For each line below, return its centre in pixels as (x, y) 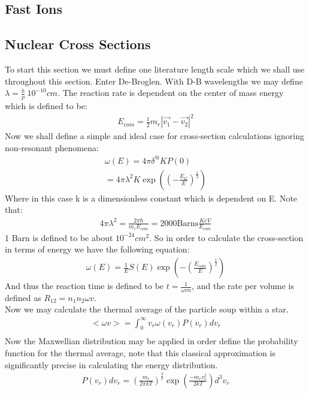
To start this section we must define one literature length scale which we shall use (155, 69)
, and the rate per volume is (243, 286)
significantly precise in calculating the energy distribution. (111, 364)
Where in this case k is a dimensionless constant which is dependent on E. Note (151, 198)
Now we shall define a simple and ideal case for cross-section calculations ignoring (154, 136)
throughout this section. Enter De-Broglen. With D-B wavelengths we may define (154, 81)
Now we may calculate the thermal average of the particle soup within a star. (147, 309)
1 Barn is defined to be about (59, 237)
